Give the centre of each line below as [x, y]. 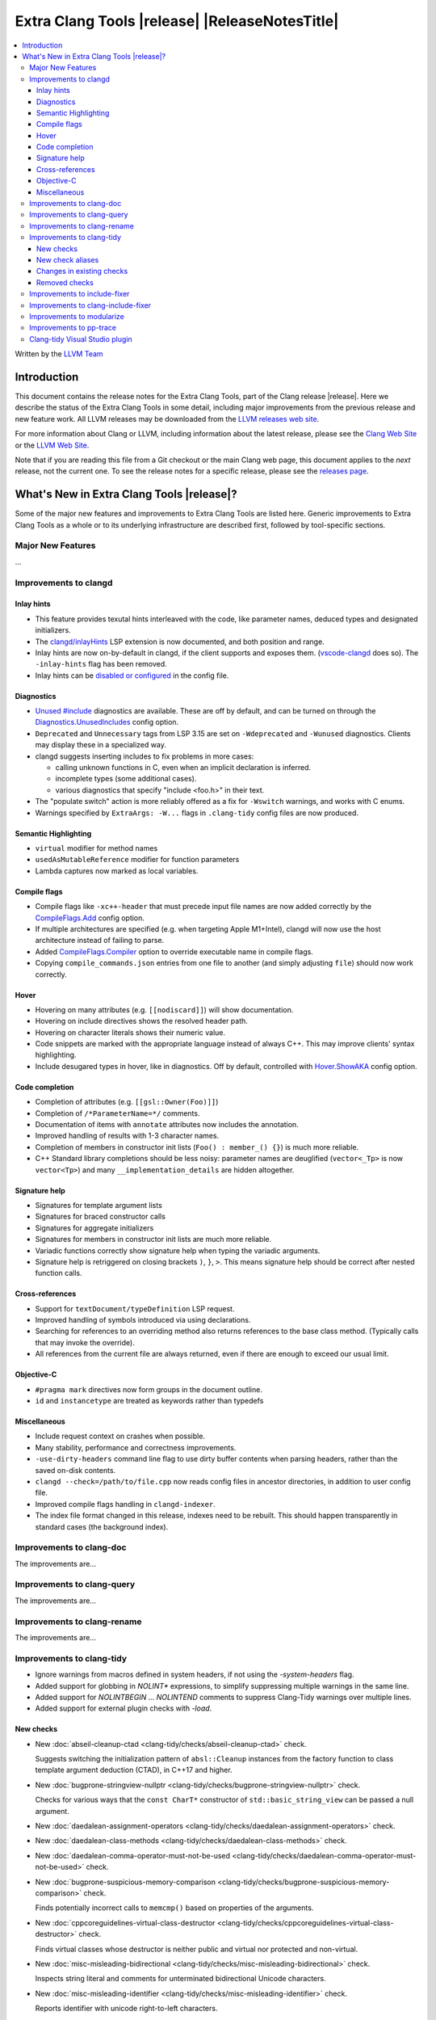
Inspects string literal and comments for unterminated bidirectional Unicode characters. [180, 1979]
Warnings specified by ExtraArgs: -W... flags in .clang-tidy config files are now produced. [197, 813]
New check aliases [68, 259]
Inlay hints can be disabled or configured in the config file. [132, 675]
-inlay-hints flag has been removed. [101, 664]
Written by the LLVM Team [59, 354]
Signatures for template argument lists [99, 1205]
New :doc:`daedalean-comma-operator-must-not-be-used [132, 1855]
